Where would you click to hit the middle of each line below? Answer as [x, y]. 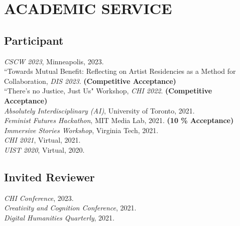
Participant [34, 40]
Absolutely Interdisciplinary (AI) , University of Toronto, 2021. [99, 110]
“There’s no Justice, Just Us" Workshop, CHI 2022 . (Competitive [108, 91]
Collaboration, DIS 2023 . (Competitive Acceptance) [90, 81]
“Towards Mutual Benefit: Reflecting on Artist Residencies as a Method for [120, 71]
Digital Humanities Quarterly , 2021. [59, 217]
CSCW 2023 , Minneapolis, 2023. [54, 61]
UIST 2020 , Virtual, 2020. [44, 149]
